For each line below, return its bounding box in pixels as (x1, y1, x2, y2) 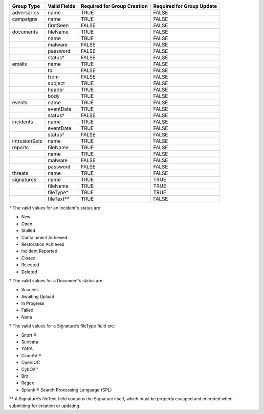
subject (47, 80, 66, 87)
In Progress (21, 300, 44, 306)
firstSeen (47, 22, 69, 29)
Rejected (21, 262, 39, 268)
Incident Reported (21, 248, 58, 254)
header (47, 86, 65, 93)
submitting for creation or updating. (9, 403, 81, 409)
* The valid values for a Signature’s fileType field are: (9, 323, 115, 329)
